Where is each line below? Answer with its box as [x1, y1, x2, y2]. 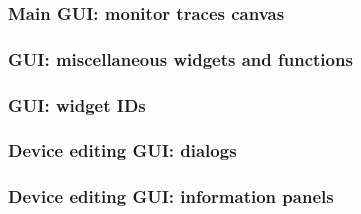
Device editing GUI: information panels [8, 184, 334, 209]
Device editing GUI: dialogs [8, 138, 237, 163]
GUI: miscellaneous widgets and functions [8, 46, 353, 71]
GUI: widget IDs [8, 92, 146, 117]
